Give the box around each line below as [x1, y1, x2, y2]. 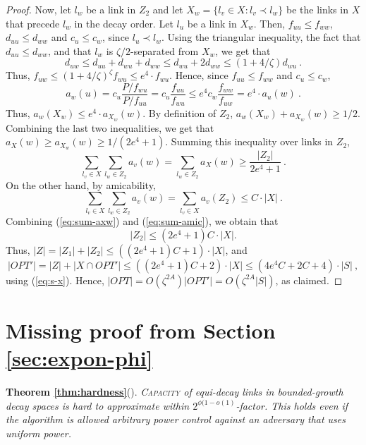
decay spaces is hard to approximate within [6, 398, 190, 413]
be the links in [286, 2, 348, 16]
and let [152, 2, 183, 16]
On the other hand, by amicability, [6, 177, 156, 192]
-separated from [130, 43, 199, 58]
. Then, [253, 16, 286, 30]
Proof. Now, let [6, 2, 71, 16]
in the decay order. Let [74, 16, 173, 30]
